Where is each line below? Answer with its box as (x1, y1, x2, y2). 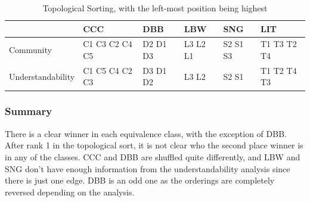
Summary (5, 104, 52, 119)
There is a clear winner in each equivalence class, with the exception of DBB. (5, 127, 287, 139)
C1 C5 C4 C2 (83, 64, 132, 76)
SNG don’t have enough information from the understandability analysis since (5, 162, 290, 175)
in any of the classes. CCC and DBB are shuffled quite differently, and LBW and (5, 150, 300, 163)
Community (9, 43, 52, 56)
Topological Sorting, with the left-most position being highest (42, 2, 268, 14)
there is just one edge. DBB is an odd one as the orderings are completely (5, 174, 275, 187)
